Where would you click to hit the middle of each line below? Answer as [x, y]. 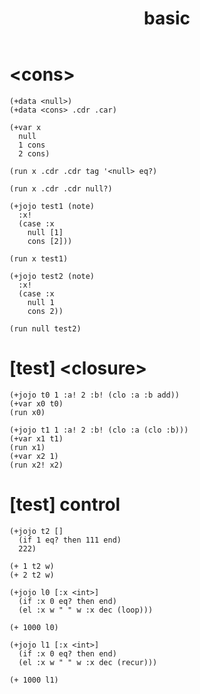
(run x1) [27, 447]
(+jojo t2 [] [36, 531]
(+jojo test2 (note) [52, 276]
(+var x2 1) [34, 456]
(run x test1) [39, 258]
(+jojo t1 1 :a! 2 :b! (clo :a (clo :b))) [99, 430]
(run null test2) [45, 328]
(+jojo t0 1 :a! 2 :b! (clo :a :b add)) [95, 395]
